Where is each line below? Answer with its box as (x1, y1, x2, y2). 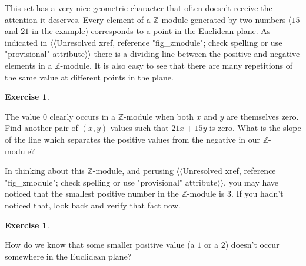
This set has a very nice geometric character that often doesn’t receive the (5, 2, 272, 14)
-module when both (123, 110, 194, 122)
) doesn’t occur (225, 238, 280, 251)
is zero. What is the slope (209, 122, 301, 134)
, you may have (224, 176, 279, 188)
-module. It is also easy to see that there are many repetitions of (60, 59, 292, 71)
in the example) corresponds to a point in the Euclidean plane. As (31, 25, 271, 37)
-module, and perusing (92, 164, 174, 177)
